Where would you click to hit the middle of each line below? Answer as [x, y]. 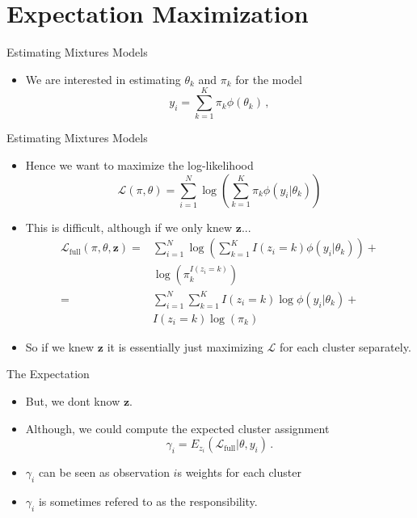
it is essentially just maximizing [185, 346]
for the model [269, 79]
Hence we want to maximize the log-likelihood [139, 165]
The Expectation [48, 374]
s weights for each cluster [239, 472]
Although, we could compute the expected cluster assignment [177, 428]
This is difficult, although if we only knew [129, 227]
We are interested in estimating [103, 79]
